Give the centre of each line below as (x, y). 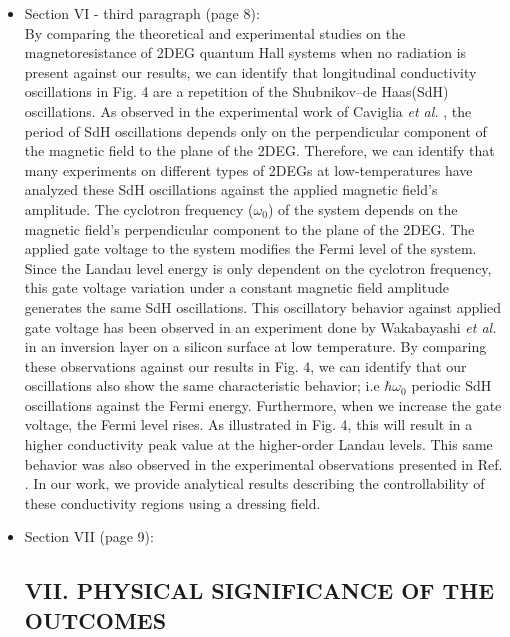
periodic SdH (451, 385)
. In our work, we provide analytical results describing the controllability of (254, 483)
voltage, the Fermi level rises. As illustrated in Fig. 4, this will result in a (248, 424)
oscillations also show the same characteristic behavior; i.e (202, 385)
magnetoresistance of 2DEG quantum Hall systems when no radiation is (245, 52)
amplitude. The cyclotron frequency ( (139, 208)
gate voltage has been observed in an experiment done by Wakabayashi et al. (260, 326)
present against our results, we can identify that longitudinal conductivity (250, 71)
